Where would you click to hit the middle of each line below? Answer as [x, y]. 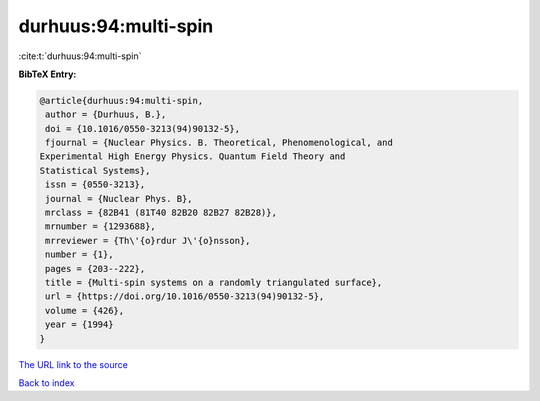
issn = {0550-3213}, [95, 184]
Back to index [46, 382]
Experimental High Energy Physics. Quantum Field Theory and [192, 156]
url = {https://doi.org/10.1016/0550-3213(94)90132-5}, [185, 296]
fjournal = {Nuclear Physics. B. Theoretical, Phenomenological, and [219, 143]
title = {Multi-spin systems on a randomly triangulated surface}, [214, 282]
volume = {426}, [85, 310]
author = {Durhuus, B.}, [106, 114]
